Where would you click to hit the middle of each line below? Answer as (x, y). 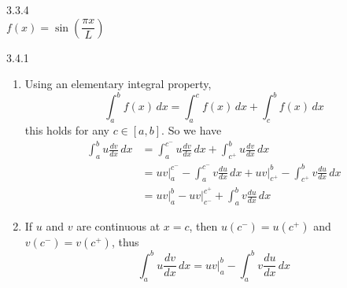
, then (203, 226)
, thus (125, 242)
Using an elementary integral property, (118, 84)
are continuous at (118, 226)
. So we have (192, 130)
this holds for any (67, 130)
